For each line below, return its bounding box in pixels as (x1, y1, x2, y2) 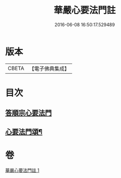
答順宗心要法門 (5, 109, 52, 117)
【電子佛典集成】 (29, 65, 70, 72)
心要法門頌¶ (5, 127, 43, 136)
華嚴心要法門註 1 (5, 167, 39, 173)
